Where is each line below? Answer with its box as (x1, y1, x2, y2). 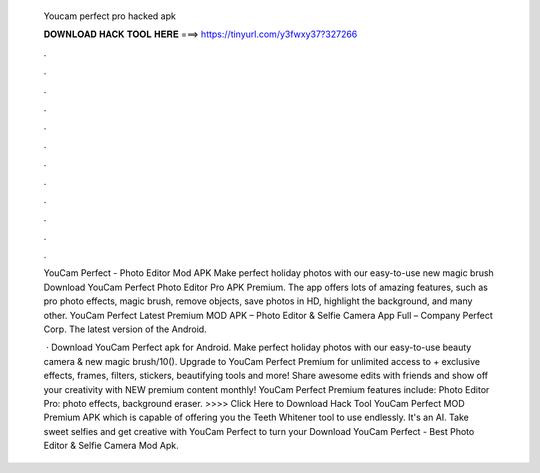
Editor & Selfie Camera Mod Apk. (43, 440, 179, 452)
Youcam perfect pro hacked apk (43, 10, 177, 22)
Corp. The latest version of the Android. (43, 323, 207, 335)
